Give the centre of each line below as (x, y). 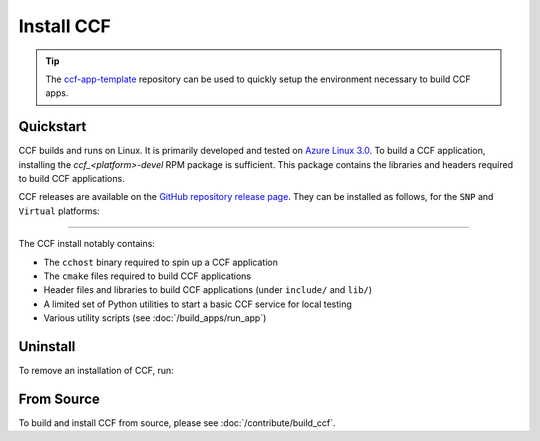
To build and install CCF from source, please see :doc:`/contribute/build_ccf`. (177, 422)
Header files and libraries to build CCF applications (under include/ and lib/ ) (208, 290)
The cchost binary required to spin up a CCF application (161, 262)
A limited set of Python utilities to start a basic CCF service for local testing (197, 304)
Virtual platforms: (59, 211)
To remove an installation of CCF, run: (96, 371)
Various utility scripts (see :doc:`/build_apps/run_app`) (155, 318)
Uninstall (47, 346)
